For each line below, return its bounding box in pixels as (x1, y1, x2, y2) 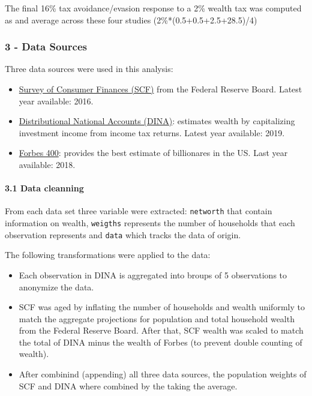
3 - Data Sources (5, 39, 87, 54)
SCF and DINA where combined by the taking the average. (19, 379, 238, 392)
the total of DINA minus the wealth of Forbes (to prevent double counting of (19, 335, 302, 348)
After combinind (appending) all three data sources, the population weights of (19, 368, 307, 380)
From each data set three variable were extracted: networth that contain (5, 205, 272, 217)
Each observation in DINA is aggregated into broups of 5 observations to (19, 268, 287, 281)
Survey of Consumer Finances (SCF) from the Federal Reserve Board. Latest (19, 83, 302, 95)
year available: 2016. (19, 94, 94, 107)
